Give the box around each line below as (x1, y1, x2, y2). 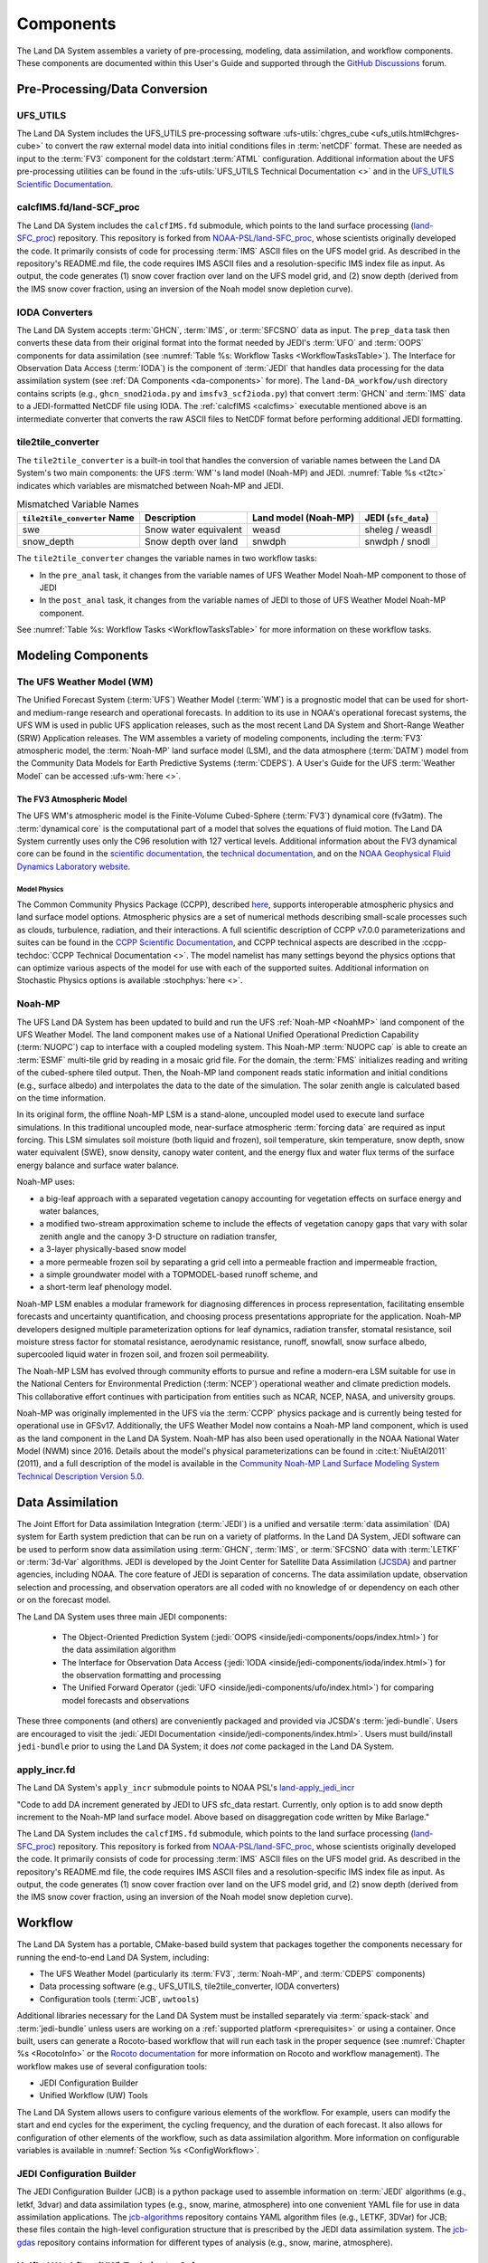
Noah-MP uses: (16, 1177, 76, 1188)
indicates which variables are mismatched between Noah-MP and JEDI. (16, 480, 284, 491)
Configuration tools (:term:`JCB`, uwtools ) (39, 1993, 200, 2004)
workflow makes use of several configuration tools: (16, 2060, 208, 2072)
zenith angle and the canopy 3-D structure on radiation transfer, (39, 1231, 277, 1242)
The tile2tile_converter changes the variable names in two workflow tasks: (16, 553, 318, 564)
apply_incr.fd (16, 1763, 76, 1776)
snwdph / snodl (364, 535, 431, 548)
